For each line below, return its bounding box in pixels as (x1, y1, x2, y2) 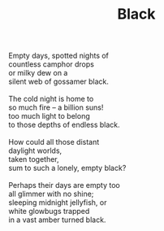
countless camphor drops (8, 59, 95, 69)
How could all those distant (8, 137, 100, 147)
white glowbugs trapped (8, 207, 90, 216)
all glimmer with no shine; (8, 189, 94, 199)
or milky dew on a (8, 68, 68, 78)
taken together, (8, 155, 59, 164)
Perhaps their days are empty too (8, 181, 120, 190)
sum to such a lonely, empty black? (8, 163, 127, 173)
